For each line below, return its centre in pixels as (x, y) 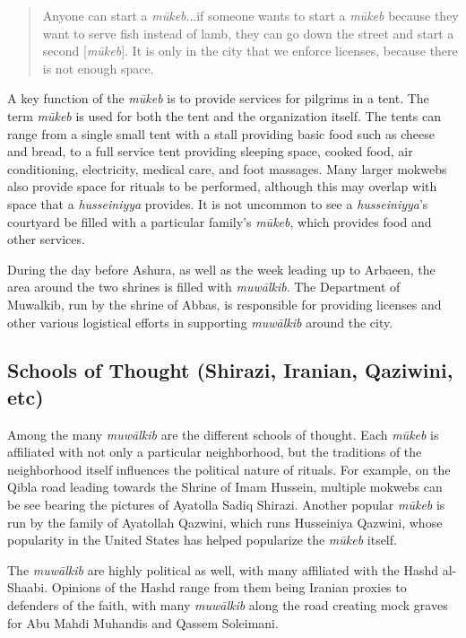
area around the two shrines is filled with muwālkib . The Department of (204, 287)
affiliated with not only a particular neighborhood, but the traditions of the (215, 452)
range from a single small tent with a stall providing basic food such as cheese (221, 133)
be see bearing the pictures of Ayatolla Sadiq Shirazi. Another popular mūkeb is (226, 505)
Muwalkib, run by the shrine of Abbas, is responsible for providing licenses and (224, 304)
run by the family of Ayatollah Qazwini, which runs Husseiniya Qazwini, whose (225, 522)
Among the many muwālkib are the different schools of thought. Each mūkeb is (223, 434)
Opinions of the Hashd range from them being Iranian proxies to (229, 587)
